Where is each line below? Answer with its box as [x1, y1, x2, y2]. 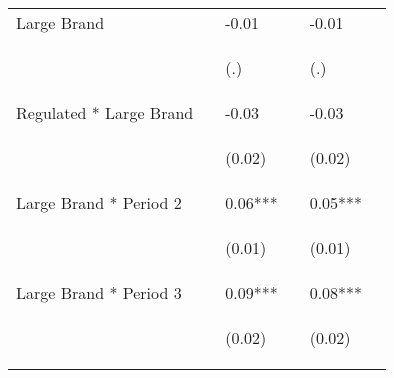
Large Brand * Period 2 [16, 191, 182, 214]
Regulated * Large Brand [16, 101, 194, 124]
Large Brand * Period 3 [16, 281, 182, 304]
